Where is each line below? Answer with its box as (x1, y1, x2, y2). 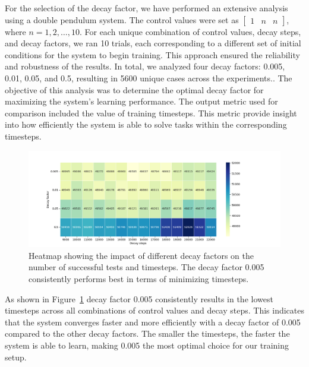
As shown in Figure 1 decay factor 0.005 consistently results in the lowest (5, 292, 273, 305)
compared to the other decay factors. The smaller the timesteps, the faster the (5, 327, 290, 340)
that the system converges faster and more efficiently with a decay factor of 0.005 (5, 315, 301, 328)
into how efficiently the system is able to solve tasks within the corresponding (5, 118, 287, 131)
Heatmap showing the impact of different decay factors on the (29, 249, 254, 261)
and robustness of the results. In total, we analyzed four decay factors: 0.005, (5, 60, 285, 72)
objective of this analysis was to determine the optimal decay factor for (5, 83, 264, 96)
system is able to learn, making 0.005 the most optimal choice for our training (5, 339, 289, 351)
